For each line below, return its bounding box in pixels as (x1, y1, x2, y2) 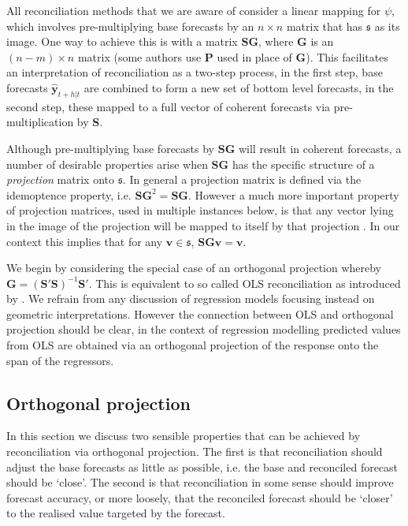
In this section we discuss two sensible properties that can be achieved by (6, 427, 361, 444)
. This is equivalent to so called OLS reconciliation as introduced (88, 274, 401, 291)
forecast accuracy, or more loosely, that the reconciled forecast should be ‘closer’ (6, 489, 393, 505)
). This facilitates (306, 48, 388, 65)
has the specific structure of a (232, 155, 375, 172)
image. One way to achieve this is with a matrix (6, 33, 238, 50)
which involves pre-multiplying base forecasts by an (6, 17, 254, 34)
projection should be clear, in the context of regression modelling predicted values (6, 321, 401, 338)
